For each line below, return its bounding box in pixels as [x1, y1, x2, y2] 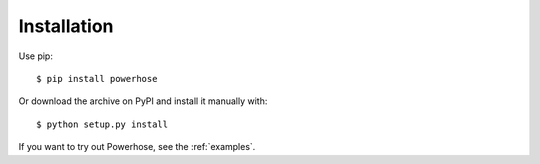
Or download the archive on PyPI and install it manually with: [18, 95, 268, 107]
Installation [18, 15, 114, 37]
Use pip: [18, 50, 54, 62]
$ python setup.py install [36, 118, 169, 130]
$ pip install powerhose [36, 73, 158, 84]
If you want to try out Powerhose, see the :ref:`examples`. [18, 141, 256, 153]
